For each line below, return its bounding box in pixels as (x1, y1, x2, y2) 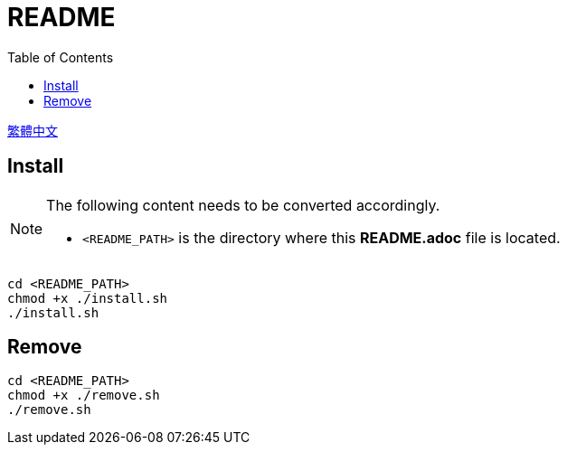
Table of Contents (7, 49, 114, 65)
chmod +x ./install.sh (7, 290, 168, 306)
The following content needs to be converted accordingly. (46, 195, 440, 214)
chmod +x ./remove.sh (7, 388, 160, 403)
